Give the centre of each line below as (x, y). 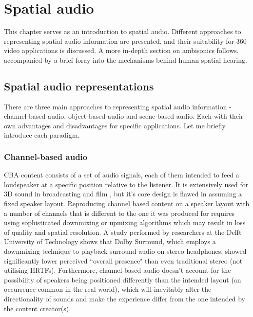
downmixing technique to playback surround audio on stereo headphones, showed (125, 251)
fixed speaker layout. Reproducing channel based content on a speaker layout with (127, 203)
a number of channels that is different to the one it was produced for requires (119, 213)
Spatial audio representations (79, 86)
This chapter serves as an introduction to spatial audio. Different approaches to (123, 31)
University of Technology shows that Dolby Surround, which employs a (110, 241)
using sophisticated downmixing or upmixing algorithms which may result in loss (125, 222)
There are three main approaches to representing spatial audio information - (118, 106)
